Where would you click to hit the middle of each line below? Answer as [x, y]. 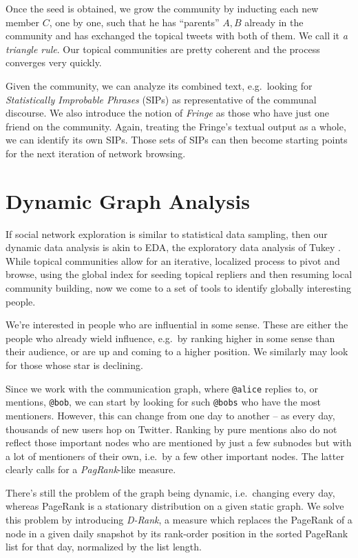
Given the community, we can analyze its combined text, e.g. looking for [159, 85]
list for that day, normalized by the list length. [104, 547]
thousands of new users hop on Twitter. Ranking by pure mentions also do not [171, 429]
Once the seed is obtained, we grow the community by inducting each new [162, 8]
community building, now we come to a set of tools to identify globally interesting [178, 288]
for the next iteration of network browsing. [96, 153]
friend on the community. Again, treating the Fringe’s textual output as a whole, [176, 126]
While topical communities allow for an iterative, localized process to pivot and [173, 260]
